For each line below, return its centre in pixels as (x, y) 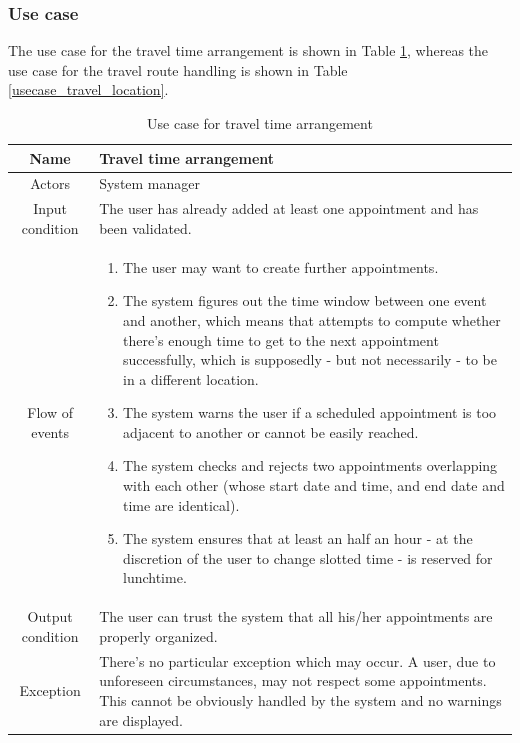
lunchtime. (154, 577)
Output (50, 616)
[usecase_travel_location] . (88, 89)
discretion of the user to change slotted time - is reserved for (307, 557)
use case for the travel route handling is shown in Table (178, 69)
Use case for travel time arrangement (260, 123)
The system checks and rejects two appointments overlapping (310, 465)
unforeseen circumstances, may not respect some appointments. (293, 680)
